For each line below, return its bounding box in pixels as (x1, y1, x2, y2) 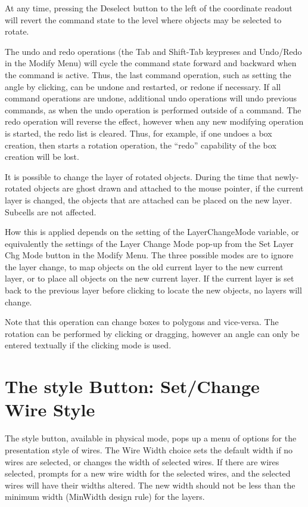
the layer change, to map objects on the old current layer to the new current (5, 260, 284, 273)
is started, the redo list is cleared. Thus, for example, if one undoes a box (5, 126, 272, 139)
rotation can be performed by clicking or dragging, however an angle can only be (5, 327, 300, 339)
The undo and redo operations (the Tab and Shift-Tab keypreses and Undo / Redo (5, 45, 302, 57)
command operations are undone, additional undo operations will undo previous (5, 92, 297, 104)
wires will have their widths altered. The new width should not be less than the (5, 478, 295, 491)
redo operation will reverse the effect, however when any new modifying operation (5, 115, 304, 128)
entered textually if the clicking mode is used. (5, 339, 172, 351)
